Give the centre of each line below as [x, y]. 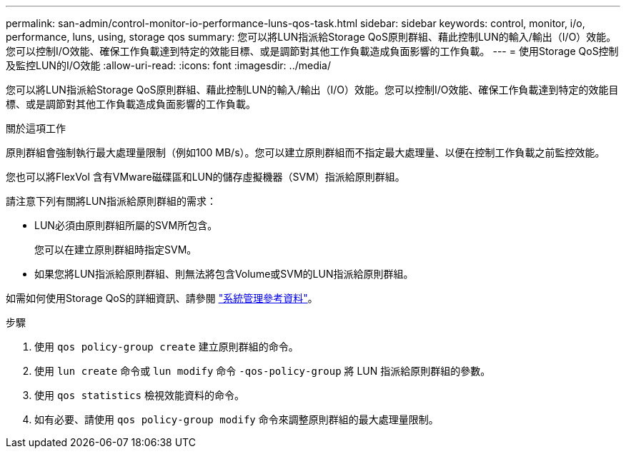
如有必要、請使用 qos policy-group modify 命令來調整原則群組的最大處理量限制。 [237, 419]
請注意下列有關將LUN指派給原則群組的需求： [111, 201]
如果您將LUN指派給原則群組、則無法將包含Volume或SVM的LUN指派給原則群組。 [224, 274]
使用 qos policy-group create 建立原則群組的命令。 [167, 347]
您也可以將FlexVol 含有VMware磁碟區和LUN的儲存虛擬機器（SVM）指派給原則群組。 [205, 177]
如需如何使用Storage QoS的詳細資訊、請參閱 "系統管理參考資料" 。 [162, 298]
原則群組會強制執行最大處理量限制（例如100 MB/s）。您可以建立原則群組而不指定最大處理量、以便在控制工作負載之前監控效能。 [305, 152]
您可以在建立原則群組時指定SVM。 [116, 249]
